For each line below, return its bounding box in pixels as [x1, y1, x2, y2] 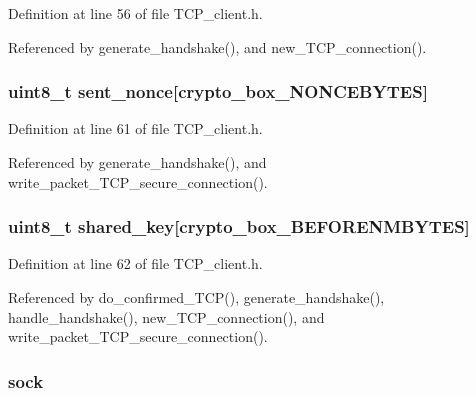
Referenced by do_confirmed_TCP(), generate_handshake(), [8, 287, 385, 307]
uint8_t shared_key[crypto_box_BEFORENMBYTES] [8, 214, 470, 239]
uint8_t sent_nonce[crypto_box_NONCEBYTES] [8, 79, 428, 104]
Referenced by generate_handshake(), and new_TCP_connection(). [8, 36, 427, 57]
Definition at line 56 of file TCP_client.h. [8, 3, 263, 23]
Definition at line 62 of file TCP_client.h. [8, 253, 263, 274]
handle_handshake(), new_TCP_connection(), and [8, 306, 325, 327]
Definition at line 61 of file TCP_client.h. [8, 118, 263, 139]
